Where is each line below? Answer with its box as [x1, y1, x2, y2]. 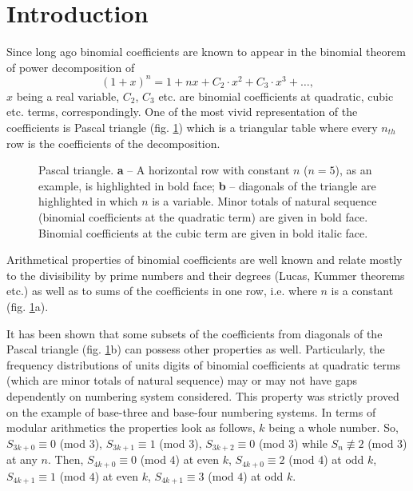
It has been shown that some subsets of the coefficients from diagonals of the [6, 325, 383, 341]
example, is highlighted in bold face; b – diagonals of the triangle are [38, 177, 376, 194]
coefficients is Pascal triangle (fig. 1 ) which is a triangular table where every [6, 119, 378, 135]
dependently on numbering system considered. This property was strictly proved [6, 387, 399, 404]
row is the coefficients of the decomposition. [6, 134, 220, 151]
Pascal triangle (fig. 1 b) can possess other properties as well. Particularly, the [6, 341, 385, 357]
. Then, [47, 451, 84, 468]
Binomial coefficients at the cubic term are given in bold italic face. [38, 224, 368, 241]
